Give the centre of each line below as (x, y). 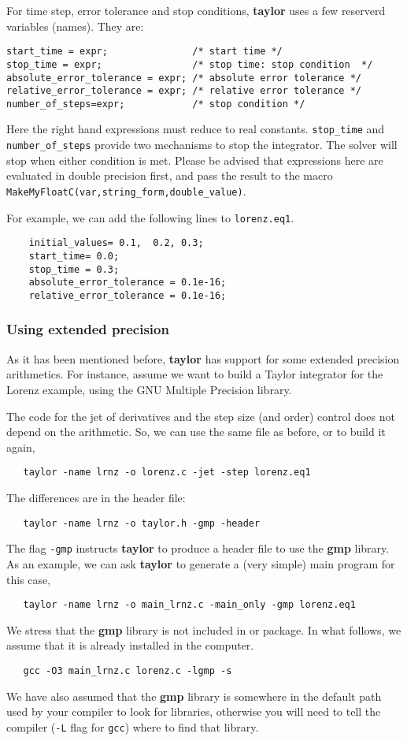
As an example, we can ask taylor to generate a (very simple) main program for (201, 563)
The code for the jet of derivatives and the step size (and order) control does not (201, 416)
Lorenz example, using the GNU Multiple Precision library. (149, 389)
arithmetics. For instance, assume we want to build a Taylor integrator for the (195, 374)
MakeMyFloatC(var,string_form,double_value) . (126, 190)
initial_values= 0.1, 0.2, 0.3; (116, 243)
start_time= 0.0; (74, 256)
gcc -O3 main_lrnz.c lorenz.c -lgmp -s (128, 670)
